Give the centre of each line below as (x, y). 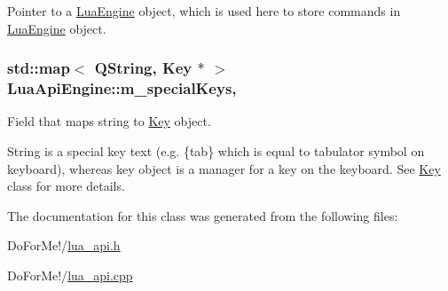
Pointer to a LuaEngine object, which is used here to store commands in (204, 11)
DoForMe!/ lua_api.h (64, 245)
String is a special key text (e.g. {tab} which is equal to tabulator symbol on (216, 150)
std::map (39, 68)
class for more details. (66, 186)
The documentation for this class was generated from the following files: (203, 215)
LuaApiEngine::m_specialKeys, (122, 88)
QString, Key (143, 68)
